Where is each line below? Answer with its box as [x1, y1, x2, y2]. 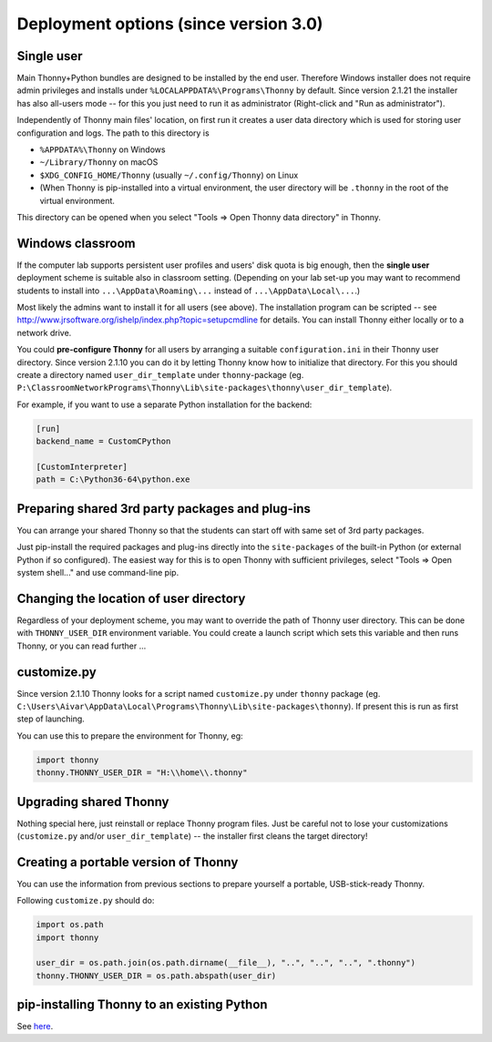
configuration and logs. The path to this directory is [16, 128, 210, 138]
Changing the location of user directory [16, 590, 246, 606]
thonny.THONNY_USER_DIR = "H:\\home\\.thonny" [36, 768, 248, 778]
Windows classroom [16, 235, 136, 250]
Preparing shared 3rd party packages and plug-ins [16, 501, 312, 516]
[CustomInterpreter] [36, 461, 128, 472]
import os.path [36, 920, 104, 930]
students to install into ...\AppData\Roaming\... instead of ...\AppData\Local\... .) [16, 285, 361, 296]
